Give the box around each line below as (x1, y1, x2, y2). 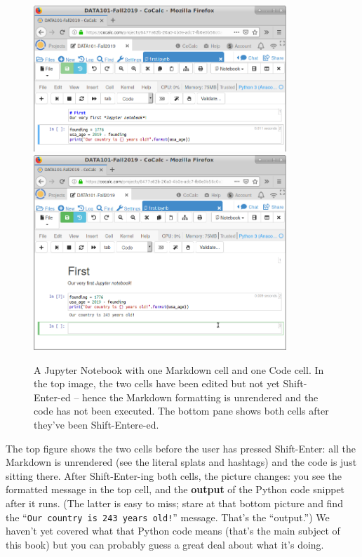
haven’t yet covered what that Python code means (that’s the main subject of (6, 523, 340, 538)
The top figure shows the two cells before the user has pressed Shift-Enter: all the (6, 441, 356, 455)
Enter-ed (34, 389, 71, 404)
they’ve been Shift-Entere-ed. (34, 417, 159, 431)
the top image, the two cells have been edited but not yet (34, 376, 280, 391)
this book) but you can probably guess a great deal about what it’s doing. (6, 537, 324, 551)
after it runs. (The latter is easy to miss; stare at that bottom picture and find (6, 495, 343, 510)
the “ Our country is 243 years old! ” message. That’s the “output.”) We (6, 509, 330, 524)
